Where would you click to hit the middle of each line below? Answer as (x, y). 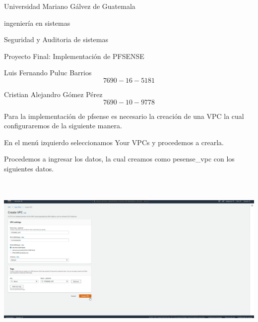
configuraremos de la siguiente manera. (63, 126)
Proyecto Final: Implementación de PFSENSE (74, 56)
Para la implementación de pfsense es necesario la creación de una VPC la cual (124, 116)
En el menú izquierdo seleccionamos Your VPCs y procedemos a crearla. (114, 142)
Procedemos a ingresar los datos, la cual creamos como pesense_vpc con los (119, 159)
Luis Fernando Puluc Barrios (48, 73)
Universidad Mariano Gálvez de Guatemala (70, 6)
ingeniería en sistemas (37, 23)
